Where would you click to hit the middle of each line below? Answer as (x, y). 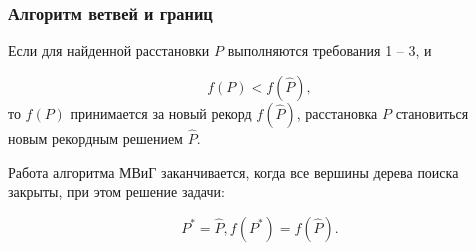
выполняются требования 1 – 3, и (329, 50)
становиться (432, 112)
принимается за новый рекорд (161, 112)
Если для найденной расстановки (109, 50)
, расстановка (337, 112)
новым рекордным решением (95, 138)
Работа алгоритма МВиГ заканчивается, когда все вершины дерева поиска (233, 171)
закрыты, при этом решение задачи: (116, 191)
